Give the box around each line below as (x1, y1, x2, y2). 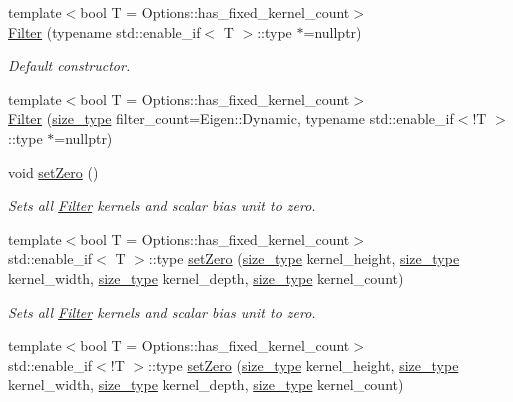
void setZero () (8, 161, 99, 182)
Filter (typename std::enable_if (8, 21, 201, 42)
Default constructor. (8, 55, 131, 76)
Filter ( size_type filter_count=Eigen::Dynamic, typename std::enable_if (8, 108, 454, 129)
